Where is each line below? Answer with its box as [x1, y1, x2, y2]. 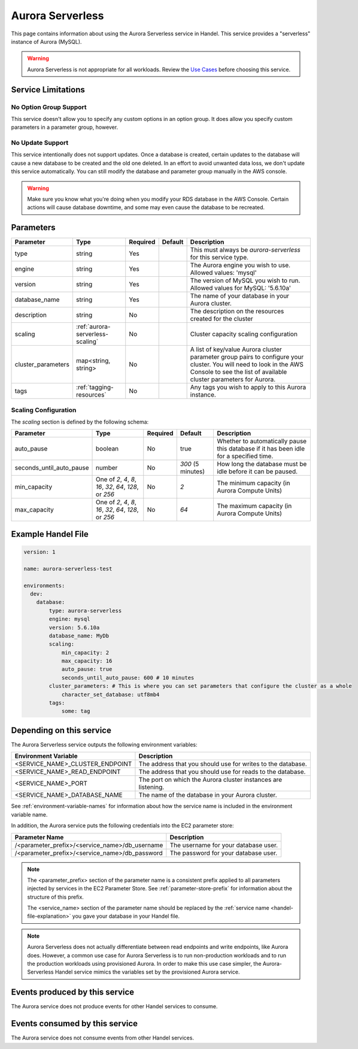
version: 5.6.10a [48, 624, 100, 631]
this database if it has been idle [216, 445, 305, 453]
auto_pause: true [61, 666, 113, 673]
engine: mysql [48, 616, 90, 622]
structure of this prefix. [27, 893, 84, 900]
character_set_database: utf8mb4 [61, 691, 160, 698]
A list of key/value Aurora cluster [190, 345, 283, 353]
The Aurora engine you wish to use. [190, 261, 290, 270]
